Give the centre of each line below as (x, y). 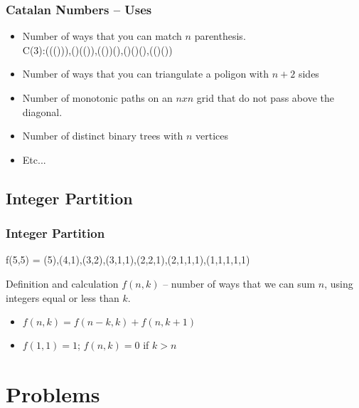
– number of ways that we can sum (239, 283)
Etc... (34, 159)
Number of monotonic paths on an (97, 98)
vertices (211, 136)
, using (339, 283)
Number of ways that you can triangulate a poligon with (146, 74)
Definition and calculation (62, 283)
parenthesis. (220, 36)
